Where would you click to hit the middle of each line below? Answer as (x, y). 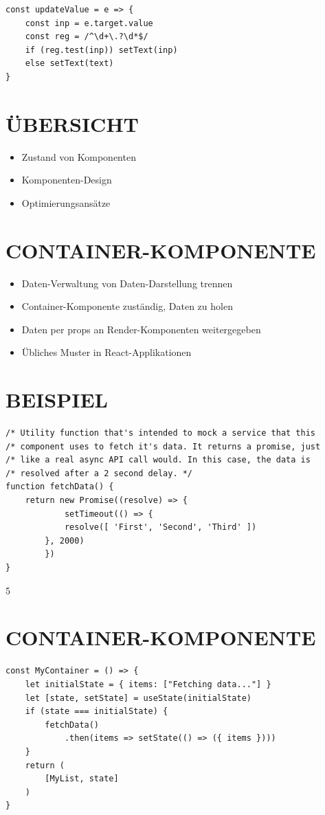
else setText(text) (69, 64)
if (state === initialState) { (97, 712)
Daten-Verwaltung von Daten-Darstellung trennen (127, 283)
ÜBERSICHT (72, 123)
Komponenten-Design (67, 180)
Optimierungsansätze (66, 202)
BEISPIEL (57, 400)
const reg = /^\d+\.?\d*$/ (87, 37)
